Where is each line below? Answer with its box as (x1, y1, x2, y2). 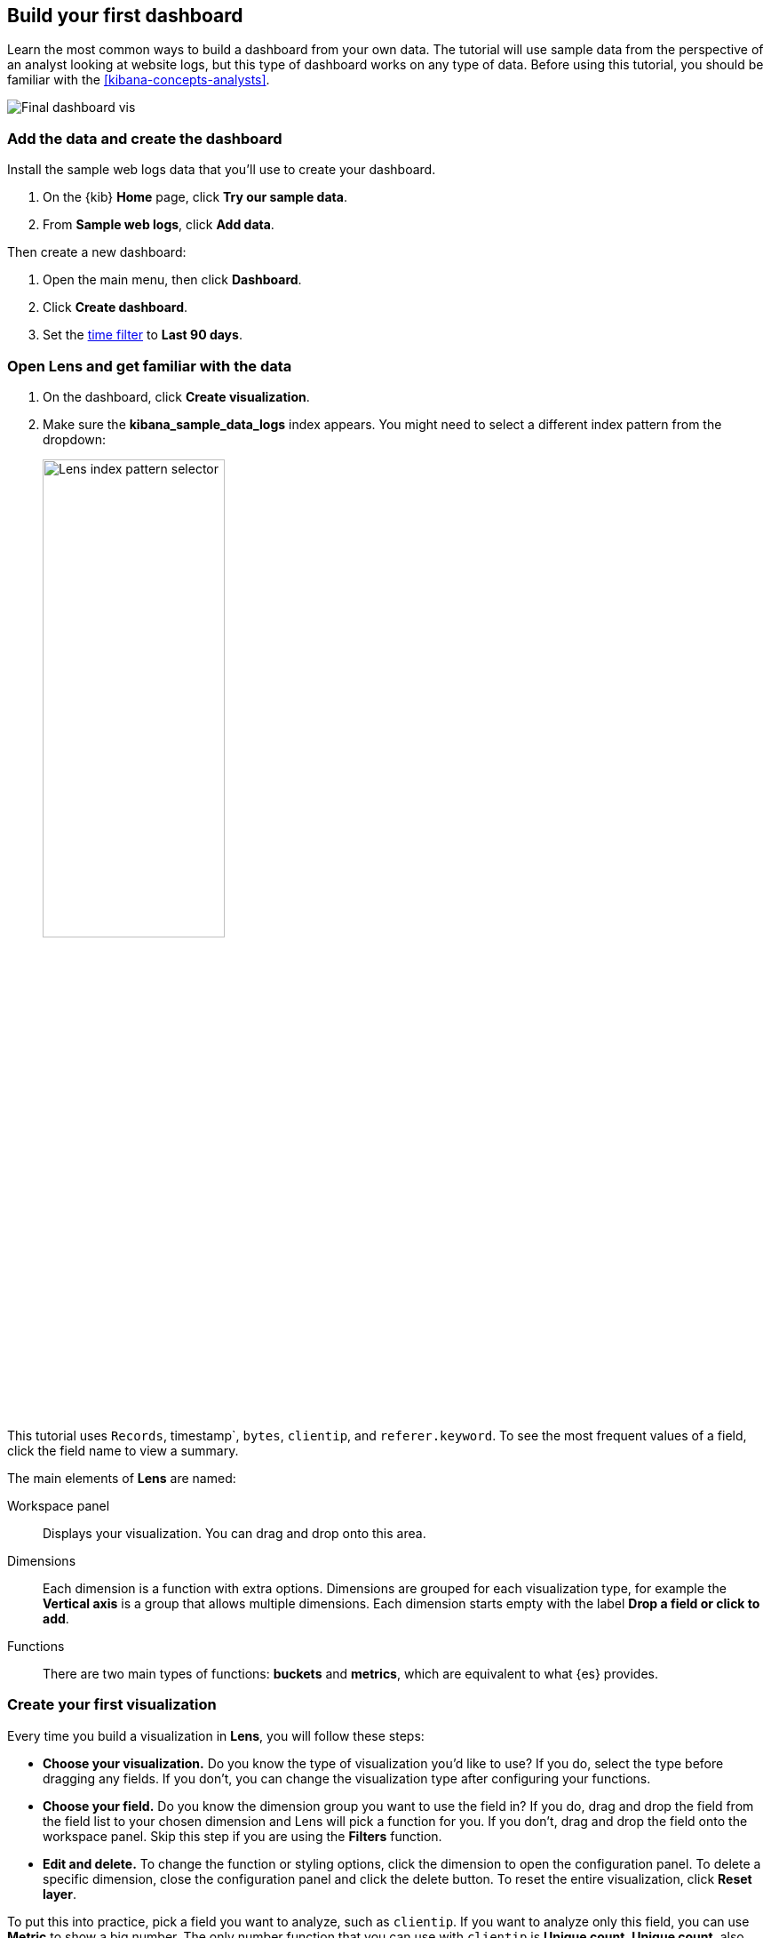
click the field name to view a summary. (7, 1442, 239, 1458)
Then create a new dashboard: (7, 244, 187, 260)
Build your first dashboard (7, 4, 243, 27)
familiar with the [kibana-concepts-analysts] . (7, 72, 270, 88)
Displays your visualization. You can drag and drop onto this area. (43, 1525, 426, 1541)
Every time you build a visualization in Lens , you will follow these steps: (7, 1727, 425, 1743)
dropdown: (43, 431, 107, 447)
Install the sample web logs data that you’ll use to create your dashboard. (7, 162, 436, 178)
